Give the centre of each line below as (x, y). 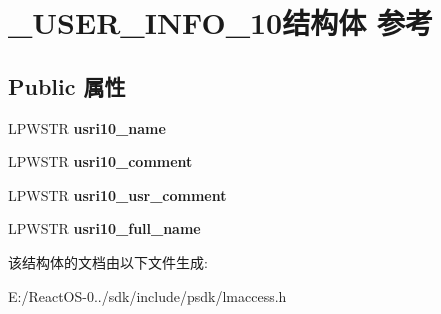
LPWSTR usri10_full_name (104, 228)
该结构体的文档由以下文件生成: (108, 261)
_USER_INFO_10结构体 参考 (220, 22)
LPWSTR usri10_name (87, 127)
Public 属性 (67, 85)
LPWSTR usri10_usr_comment (117, 194)
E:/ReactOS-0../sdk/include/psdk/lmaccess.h (147, 295)
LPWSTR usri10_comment (100, 161)
